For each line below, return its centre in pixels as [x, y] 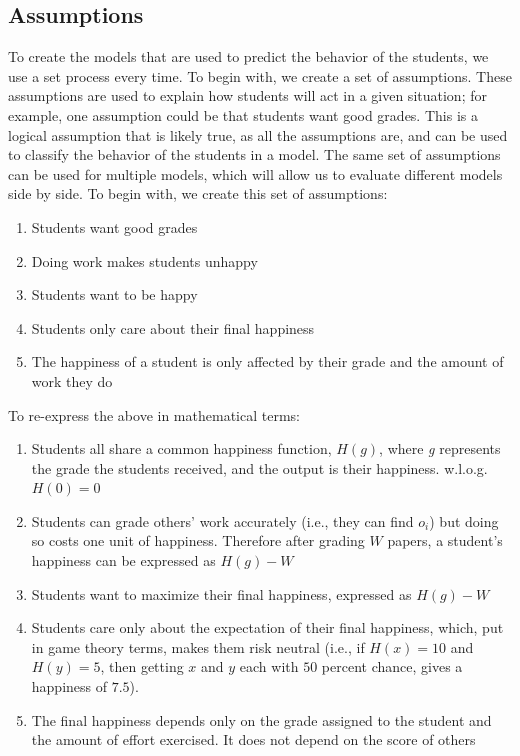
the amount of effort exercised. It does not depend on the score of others [253, 739]
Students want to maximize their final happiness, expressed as [221, 593]
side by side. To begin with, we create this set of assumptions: [198, 193]
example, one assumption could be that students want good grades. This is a [243, 114]
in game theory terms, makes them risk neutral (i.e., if [198, 646]
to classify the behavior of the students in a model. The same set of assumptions [254, 154]
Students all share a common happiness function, [181, 448]
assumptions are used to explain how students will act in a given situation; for [247, 95]
